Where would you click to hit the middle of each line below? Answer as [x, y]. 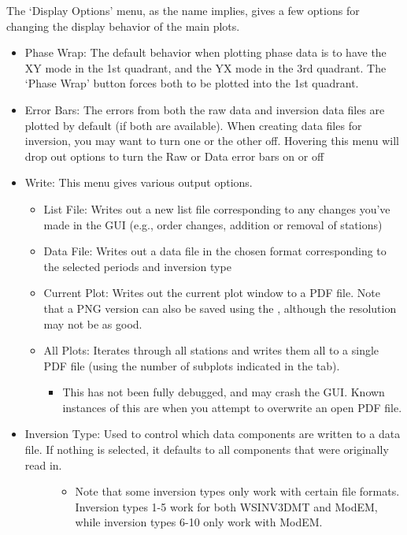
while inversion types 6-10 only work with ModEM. [199, 522]
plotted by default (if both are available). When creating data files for [193, 125]
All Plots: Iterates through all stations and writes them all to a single [211, 350]
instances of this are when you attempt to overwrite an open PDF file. [232, 407]
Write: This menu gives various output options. [139, 182]
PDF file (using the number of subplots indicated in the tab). [192, 365]
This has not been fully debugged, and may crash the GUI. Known [224, 392]
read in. [43, 464]
